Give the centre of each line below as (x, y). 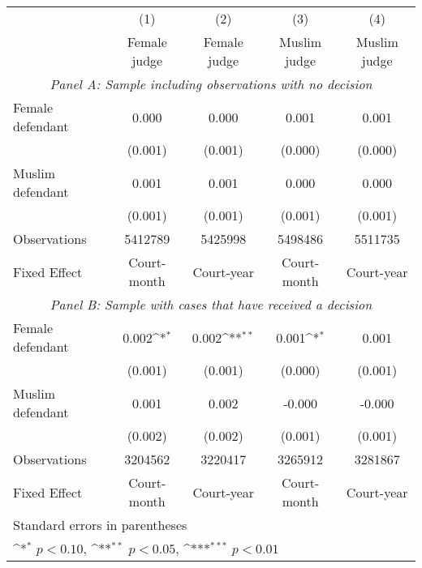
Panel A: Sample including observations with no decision (211, 84)
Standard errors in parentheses (100, 525)
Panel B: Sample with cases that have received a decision (211, 304)
